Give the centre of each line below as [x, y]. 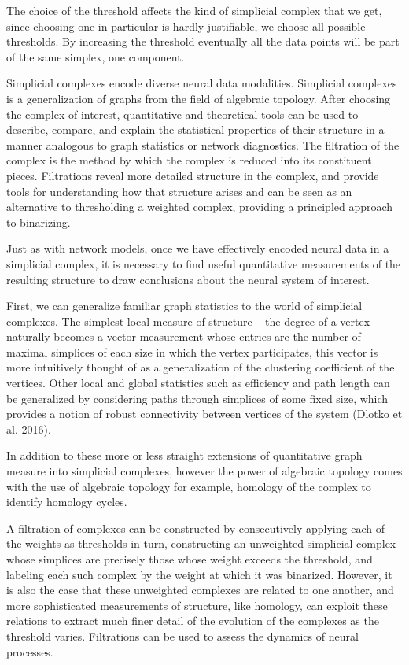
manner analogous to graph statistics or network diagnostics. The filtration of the [203, 144]
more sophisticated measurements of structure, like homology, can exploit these [197, 605]
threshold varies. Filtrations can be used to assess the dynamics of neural [182, 635]
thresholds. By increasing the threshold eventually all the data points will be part [203, 41]
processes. [30, 651]
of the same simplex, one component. [96, 56]
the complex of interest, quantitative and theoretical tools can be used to [182, 114]
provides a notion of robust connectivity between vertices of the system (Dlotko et [204, 414]
